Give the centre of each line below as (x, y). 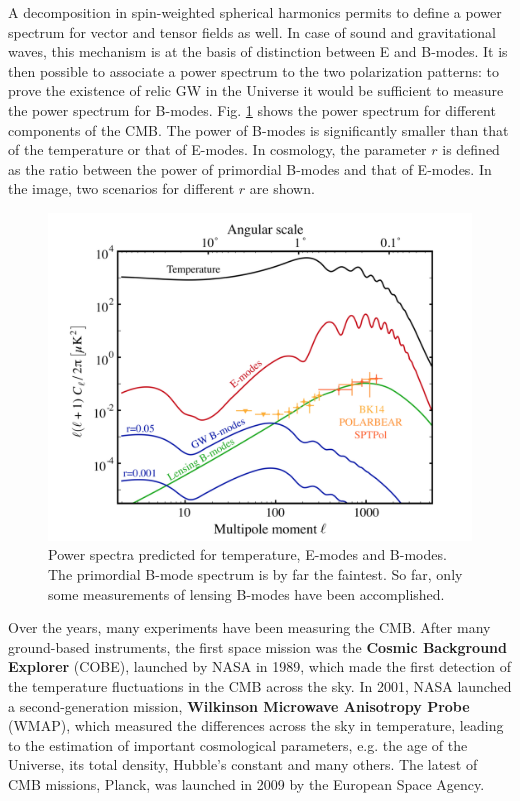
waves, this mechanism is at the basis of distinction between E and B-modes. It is (258, 51)
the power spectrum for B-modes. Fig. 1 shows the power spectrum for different (252, 109)
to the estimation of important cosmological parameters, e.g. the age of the (238, 744)
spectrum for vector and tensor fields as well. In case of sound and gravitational (252, 31)
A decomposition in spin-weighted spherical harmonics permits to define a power (255, 12)
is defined (471, 149)
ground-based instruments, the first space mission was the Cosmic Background (257, 646)
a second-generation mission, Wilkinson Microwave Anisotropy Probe (239, 705)
